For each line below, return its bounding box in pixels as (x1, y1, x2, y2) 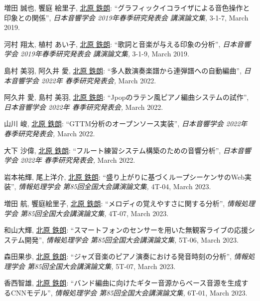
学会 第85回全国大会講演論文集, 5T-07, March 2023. (10, 261, 176, 271)
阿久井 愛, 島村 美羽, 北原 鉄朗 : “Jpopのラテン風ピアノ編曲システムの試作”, (4, 92, 249, 102)
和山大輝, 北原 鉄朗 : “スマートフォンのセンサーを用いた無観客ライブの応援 (4, 225, 248, 235)
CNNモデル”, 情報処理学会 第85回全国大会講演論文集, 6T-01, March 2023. (10, 288, 248, 298)
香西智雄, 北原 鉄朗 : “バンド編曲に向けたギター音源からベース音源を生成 (4, 278, 242, 288)
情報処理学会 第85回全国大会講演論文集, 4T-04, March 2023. (18, 181, 211, 192)
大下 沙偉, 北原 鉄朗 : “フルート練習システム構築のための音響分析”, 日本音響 (4, 145, 251, 155)
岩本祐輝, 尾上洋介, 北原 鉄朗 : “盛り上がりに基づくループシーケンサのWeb (4, 171, 245, 182)
